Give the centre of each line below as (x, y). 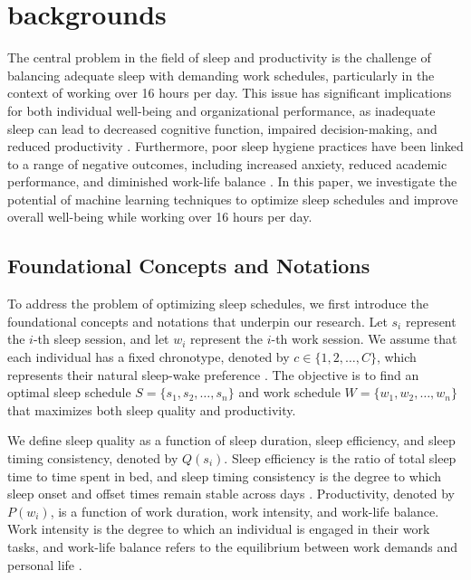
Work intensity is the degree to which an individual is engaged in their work (219, 529)
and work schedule (289, 392)
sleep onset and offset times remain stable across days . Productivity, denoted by (231, 494)
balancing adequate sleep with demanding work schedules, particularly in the (221, 75)
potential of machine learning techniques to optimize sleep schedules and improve (233, 199)
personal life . (45, 564)
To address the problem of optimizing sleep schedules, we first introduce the (218, 304)
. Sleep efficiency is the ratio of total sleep (340, 458)
